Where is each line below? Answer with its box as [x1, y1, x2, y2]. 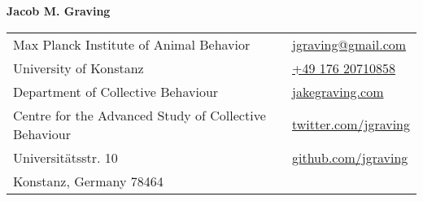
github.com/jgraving [292, 147, 408, 167]
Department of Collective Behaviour [13, 81, 219, 101]
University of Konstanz [13, 58, 144, 77]
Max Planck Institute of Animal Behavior [13, 34, 251, 54]
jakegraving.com [292, 81, 384, 101]
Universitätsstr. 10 [13, 147, 118, 167]
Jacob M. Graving [7, 2, 111, 19]
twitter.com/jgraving [292, 115, 410, 134]
